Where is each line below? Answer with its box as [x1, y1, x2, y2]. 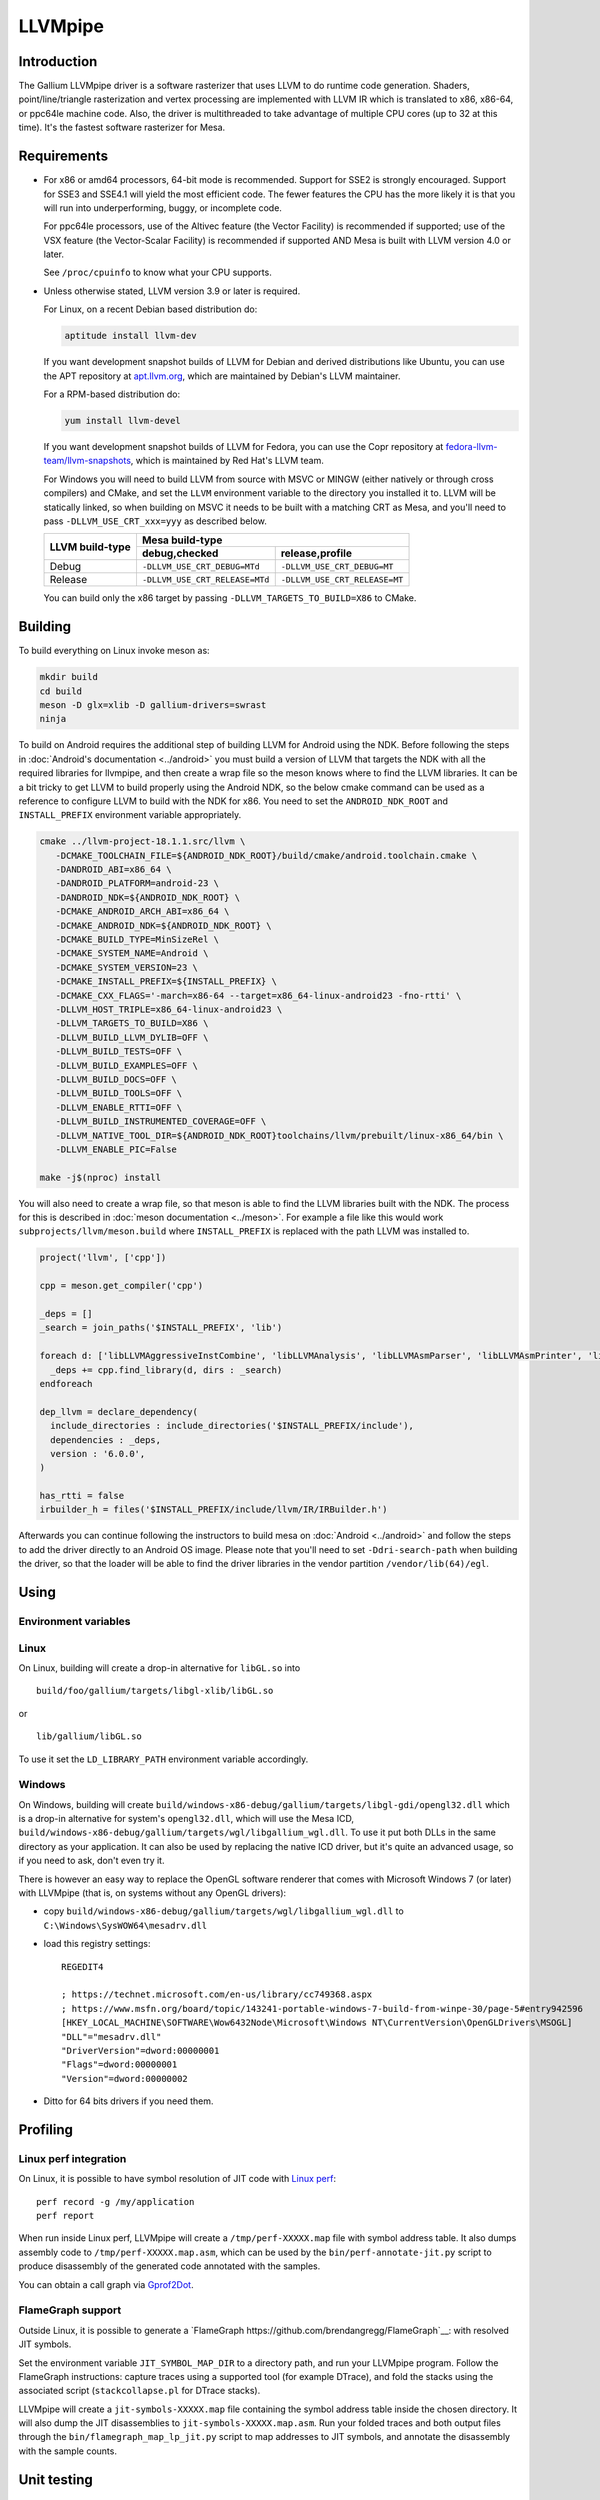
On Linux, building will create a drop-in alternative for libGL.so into [18, 1661, 301, 1674]
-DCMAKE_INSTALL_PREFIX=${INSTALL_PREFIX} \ [55, 976, 277, 987]
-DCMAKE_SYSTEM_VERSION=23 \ [55, 961, 199, 973]
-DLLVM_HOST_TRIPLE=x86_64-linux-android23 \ [55, 1004, 283, 1015]
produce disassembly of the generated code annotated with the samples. [18, 2260, 321, 2272]
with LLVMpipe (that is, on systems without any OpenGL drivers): [18, 1887, 287, 1899]
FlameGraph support [18, 2303, 122, 2317]
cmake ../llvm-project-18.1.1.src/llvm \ [39, 836, 246, 847]
